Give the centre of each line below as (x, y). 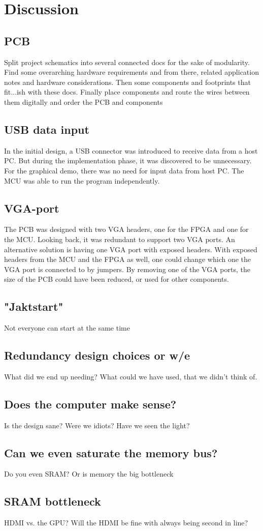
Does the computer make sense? (90, 404)
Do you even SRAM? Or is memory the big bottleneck (89, 474)
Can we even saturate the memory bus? (111, 452)
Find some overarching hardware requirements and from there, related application (131, 72)
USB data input (47, 129)
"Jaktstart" (34, 306)
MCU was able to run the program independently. (82, 180)
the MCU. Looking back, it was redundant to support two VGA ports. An (120, 239)
